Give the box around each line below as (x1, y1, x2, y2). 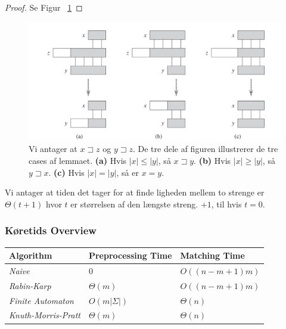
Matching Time (180, 249, 245, 262)
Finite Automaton (9, 294, 74, 306)
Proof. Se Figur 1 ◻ (5, 1, 83, 13)
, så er (116, 166, 139, 178)
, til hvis (211, 197, 242, 210)
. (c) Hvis (48, 166, 85, 178)
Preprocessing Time (88, 249, 172, 262)
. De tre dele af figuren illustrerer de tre (132, 142, 278, 155)
